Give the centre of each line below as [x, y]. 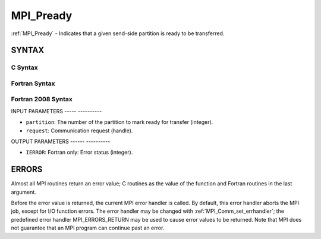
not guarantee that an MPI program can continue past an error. [88, 228]
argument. [24, 192]
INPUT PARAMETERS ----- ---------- [56, 111]
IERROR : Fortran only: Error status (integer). [79, 153]
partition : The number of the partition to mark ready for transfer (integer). [119, 122]
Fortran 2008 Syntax [42, 100]
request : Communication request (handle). [79, 131]
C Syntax [24, 67]
